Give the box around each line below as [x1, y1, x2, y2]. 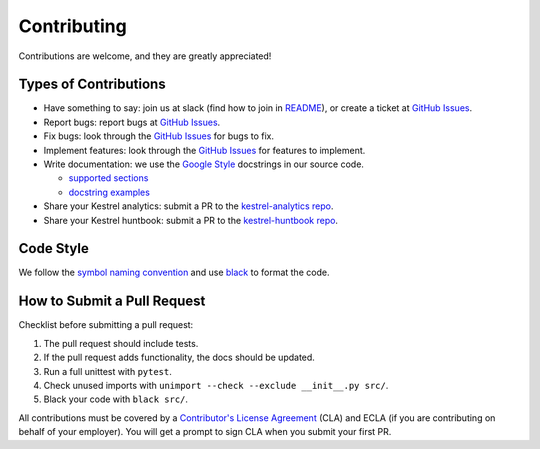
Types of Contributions [18, 76, 166, 93]
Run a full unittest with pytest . [43, 365, 172, 377]
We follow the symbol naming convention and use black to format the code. [18, 266, 330, 279]
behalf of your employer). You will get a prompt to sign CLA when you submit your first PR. [18, 426, 392, 438]
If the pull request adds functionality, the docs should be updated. [43, 351, 315, 364]
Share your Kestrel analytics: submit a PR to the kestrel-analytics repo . [43, 200, 334, 212]
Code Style [18, 240, 89, 257]
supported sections [68, 172, 149, 184]
